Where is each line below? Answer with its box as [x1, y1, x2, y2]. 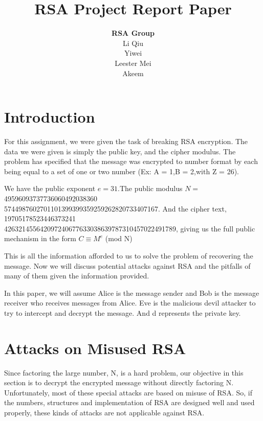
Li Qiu [123, 37, 143, 48]
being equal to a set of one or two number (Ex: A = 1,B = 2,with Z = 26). [4, 166, 239, 176]
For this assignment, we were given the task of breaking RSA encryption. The [4, 136, 248, 147]
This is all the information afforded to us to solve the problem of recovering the [4, 250, 253, 261]
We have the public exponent [4, 183, 96, 194]
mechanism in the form [4, 233, 76, 244]
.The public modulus [117, 183, 183, 194]
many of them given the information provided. [4, 270, 149, 281]
